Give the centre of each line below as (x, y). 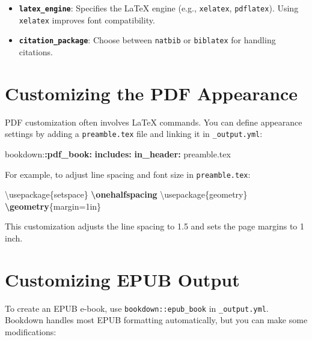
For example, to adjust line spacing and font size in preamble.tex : (128, 174)
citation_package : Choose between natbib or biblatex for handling (147, 40)
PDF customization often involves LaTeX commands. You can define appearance (154, 122)
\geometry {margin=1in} (53, 206)
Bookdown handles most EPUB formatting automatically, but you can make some (156, 320)
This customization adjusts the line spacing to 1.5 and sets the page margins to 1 (155, 226)
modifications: (31, 331)
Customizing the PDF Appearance (151, 93)
